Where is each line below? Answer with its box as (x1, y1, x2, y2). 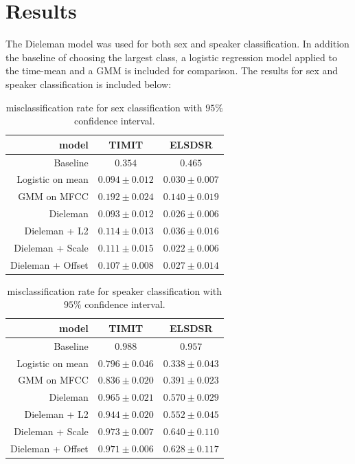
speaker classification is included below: (5, 76, 172, 91)
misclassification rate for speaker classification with (7, 283, 222, 298)
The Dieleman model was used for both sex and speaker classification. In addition (5, 36, 350, 51)
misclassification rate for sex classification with (5, 100, 203, 114)
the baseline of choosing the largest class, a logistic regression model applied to (5, 49, 337, 64)
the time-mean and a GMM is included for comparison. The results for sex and (5, 63, 339, 78)
